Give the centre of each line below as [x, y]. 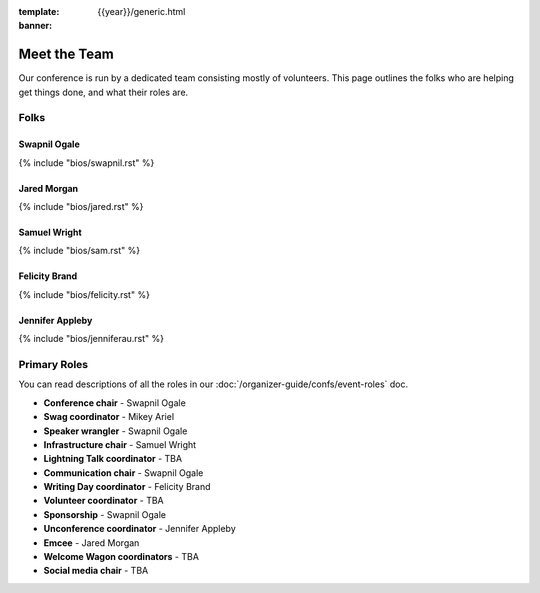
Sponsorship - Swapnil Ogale [105, 514]
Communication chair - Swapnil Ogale [123, 472]
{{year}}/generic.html [141, 11]
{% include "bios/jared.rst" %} [81, 207]
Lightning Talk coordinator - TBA [113, 459]
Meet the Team [66, 54]
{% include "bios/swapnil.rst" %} [86, 162]
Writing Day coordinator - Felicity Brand [127, 487]
